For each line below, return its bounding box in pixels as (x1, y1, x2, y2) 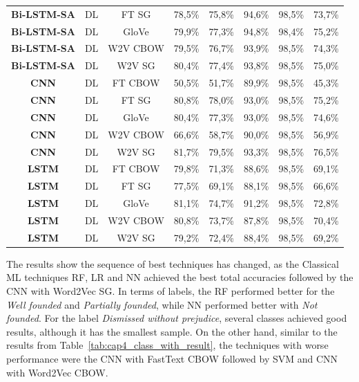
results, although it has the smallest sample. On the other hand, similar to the (6, 324, 338, 338)
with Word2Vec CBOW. (6, 365, 108, 379)
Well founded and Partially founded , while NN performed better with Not (6, 297, 318, 311)
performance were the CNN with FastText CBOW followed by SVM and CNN (6, 351, 338, 365)
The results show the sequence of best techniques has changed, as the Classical (6, 256, 339, 271)
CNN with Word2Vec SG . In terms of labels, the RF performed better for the (6, 284, 335, 298)
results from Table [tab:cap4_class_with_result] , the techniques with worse (6, 338, 329, 352)
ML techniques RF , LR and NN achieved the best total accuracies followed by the (6, 270, 353, 284)
